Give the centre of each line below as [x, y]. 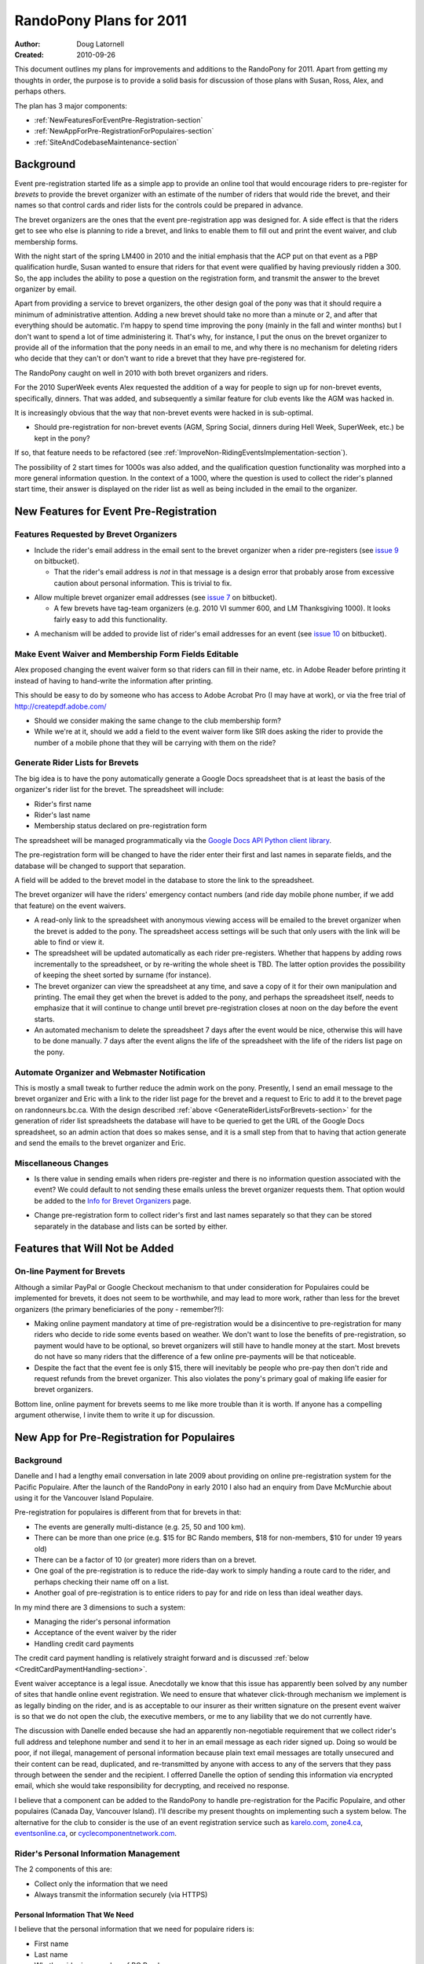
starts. [44, 1019]
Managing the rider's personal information [102, 1621]
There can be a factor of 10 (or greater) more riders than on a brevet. [145, 1559]
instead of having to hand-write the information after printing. [114, 680]
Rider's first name [63, 804]
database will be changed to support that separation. [100, 866]
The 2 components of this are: [64, 1869]
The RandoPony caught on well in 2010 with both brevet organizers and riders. [141, 372]
